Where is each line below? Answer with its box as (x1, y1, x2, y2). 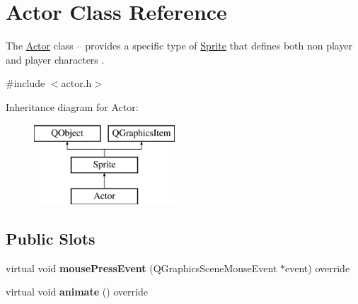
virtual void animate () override (6, 284, 148, 299)
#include (6, 76, 45, 90)
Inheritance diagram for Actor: (6, 99, 139, 114)
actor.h (61, 76, 92, 90)
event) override (285, 260, 350, 275)
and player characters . (6, 52, 105, 66)
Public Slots (6, 227, 96, 249)
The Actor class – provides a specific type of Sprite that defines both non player (6, 38, 353, 53)
